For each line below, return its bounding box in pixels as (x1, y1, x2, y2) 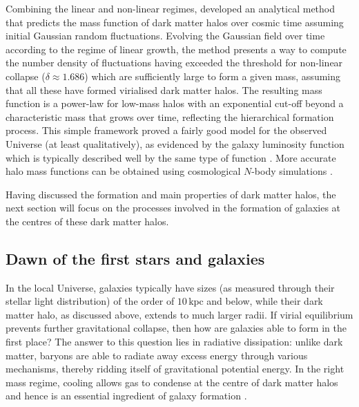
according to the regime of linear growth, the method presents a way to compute (6, 41, 347, 56)
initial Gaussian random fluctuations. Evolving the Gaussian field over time (6, 28, 325, 43)
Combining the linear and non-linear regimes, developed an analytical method (6, 1, 336, 15)
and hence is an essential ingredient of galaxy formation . (6, 388, 247, 403)
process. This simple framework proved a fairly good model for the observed (6, 123, 327, 138)
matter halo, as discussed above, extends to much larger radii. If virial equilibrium (6, 307, 353, 321)
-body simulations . (251, 164, 333, 178)
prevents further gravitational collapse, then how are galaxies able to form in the (6, 321, 347, 335)
